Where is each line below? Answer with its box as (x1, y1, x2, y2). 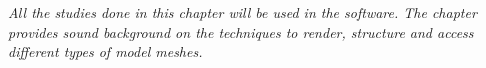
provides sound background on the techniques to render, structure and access (8, 21, 474, 42)
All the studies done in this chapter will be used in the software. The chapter (8, 2, 477, 22)
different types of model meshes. (8, 41, 203, 62)
